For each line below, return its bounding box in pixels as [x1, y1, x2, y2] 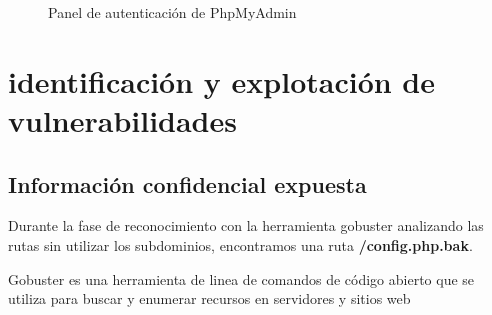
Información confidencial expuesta [8, 168, 367, 199]
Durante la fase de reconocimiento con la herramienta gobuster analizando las [8, 215, 484, 236]
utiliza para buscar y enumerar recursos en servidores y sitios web [8, 288, 411, 309]
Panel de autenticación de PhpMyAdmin [48, 2, 297, 22]
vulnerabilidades [8, 99, 237, 140]
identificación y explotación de [8, 60, 436, 101]
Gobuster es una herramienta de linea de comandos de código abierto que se [8, 268, 475, 289]
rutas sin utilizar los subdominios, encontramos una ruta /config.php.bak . [8, 234, 473, 255]
